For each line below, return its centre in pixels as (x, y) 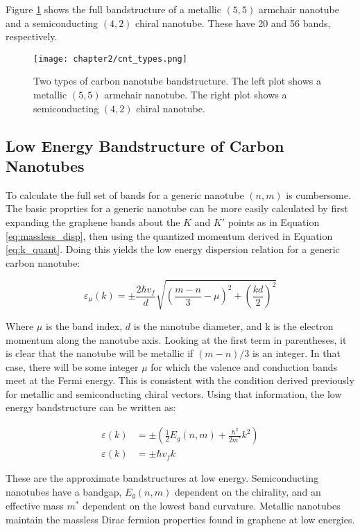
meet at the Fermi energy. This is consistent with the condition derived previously (180, 380)
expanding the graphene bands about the (93, 222)
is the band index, (84, 325)
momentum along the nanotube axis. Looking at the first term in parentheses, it (176, 339)
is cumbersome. (318, 194)
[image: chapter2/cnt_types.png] (110, 59)
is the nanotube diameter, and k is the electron (233, 325)
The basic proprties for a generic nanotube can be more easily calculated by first (177, 208)
